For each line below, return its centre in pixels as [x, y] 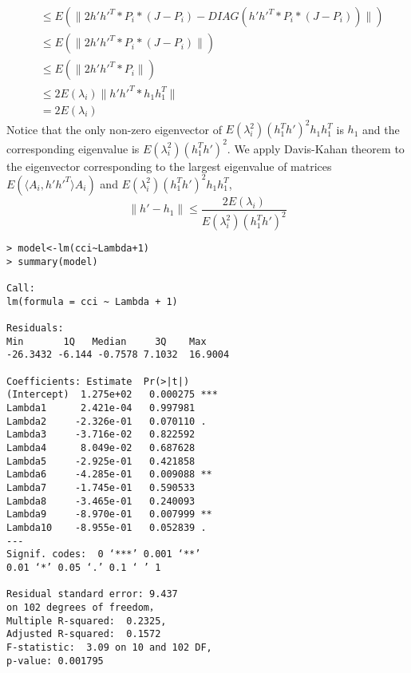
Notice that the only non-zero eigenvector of [114, 129]
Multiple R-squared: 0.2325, [87, 621]
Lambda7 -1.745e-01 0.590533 [101, 487]
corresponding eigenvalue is [73, 148]
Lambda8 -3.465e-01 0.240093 [101, 501]
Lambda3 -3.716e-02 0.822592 [101, 435]
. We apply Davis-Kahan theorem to [316, 148]
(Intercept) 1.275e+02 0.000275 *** [112, 395]
